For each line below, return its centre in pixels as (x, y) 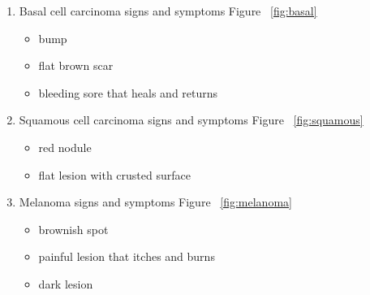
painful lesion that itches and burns (127, 256)
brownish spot (73, 229)
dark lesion (66, 283)
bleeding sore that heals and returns (128, 92)
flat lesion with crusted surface (114, 174)
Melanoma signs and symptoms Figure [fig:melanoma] (155, 202)
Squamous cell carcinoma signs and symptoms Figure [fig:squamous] (191, 120)
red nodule (65, 147)
